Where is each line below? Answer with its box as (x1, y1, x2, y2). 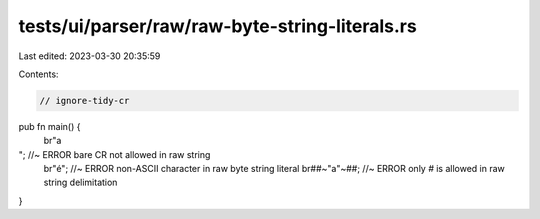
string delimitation (43, 176, 118, 189)
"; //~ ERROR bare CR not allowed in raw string (18, 148, 211, 160)
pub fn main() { (18, 120, 81, 132)
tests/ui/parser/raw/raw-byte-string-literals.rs (18, 15, 417, 37)
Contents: (18, 68, 59, 80)
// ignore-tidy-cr (39, 95, 130, 106)
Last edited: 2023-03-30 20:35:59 (18, 50, 161, 62)
